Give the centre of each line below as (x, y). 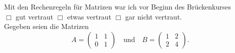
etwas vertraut (89, 16)
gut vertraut (35, 16)
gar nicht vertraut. (154, 16)
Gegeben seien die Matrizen (46, 26)
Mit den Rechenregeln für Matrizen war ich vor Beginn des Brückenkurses (117, 6)
